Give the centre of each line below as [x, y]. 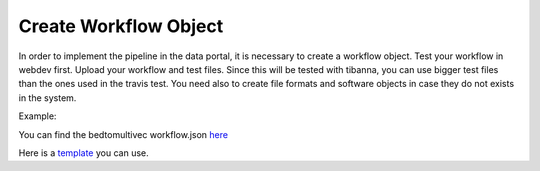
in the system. [47, 97]
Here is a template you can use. [83, 152]
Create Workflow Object [121, 26]
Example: [37, 116]
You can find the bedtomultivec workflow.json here [123, 134]
